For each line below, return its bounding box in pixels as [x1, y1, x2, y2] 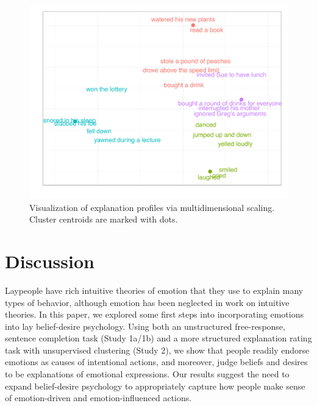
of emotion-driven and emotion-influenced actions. [5, 391, 192, 404]
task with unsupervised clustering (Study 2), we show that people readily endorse [5, 343, 310, 356]
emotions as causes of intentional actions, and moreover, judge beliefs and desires [5, 355, 308, 368]
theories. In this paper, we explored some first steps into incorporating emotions [5, 308, 304, 321]
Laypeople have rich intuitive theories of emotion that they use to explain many [5, 283, 304, 296]
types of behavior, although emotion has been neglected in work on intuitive [5, 296, 290, 308]
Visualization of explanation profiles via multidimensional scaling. [29, 201, 275, 213]
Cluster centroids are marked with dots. [29, 213, 178, 226]
